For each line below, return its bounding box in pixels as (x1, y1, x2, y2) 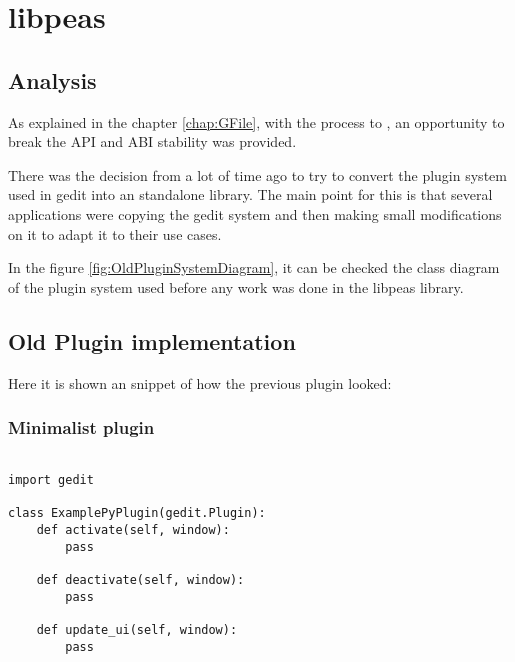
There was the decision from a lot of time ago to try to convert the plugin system (8, 164, 507, 185)
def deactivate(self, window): (36, 572, 245, 587)
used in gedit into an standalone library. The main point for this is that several (8, 184, 493, 205)
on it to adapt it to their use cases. (8, 223, 222, 244)
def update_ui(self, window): (36, 622, 238, 637)
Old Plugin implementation (8, 325, 296, 356)
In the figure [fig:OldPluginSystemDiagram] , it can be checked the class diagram (8, 257, 500, 278)
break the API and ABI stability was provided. (8, 131, 297, 152)
